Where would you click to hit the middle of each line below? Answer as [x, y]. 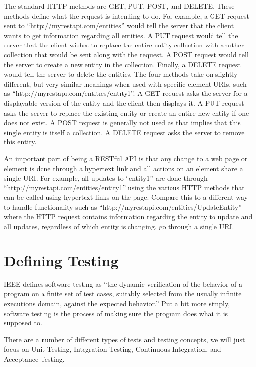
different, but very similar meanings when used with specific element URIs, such [125, 83]
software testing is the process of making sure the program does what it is [116, 313]
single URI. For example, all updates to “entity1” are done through [106, 178]
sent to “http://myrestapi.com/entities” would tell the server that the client [119, 25]
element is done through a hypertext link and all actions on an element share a [124, 168]
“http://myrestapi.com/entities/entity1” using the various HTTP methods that [124, 187]
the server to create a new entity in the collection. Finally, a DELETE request [123, 64]
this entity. [20, 142]
